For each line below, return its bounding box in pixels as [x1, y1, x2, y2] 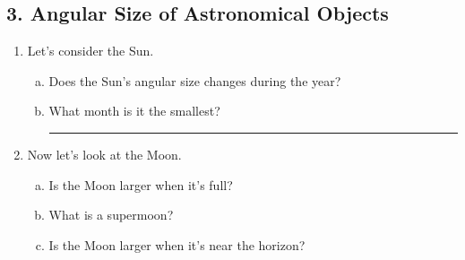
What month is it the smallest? [48, 101, 220, 120]
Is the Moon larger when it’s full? [48, 175, 233, 194]
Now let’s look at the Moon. [27, 144, 182, 163]
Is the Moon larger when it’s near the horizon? [48, 235, 306, 254]
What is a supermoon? [48, 205, 174, 224]
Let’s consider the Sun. [27, 41, 154, 60]
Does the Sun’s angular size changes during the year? [48, 71, 341, 90]
